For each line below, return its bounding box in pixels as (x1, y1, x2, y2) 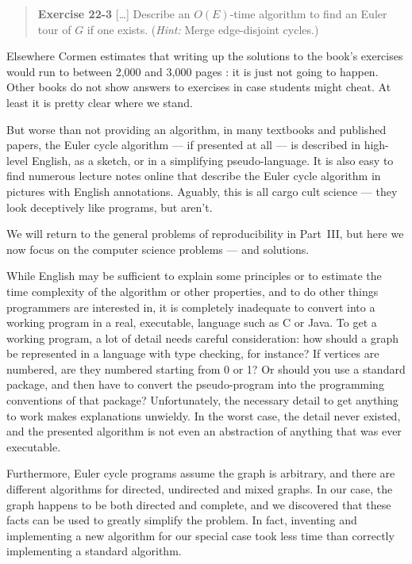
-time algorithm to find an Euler (229, 6, 387, 21)
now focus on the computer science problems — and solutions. (6, 240, 310, 257)
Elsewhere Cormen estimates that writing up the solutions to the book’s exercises (6, 48, 403, 64)
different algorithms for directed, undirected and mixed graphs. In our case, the (6, 481, 393, 497)
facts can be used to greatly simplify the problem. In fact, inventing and (6, 512, 357, 528)
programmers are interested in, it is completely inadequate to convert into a (6, 298, 375, 315)
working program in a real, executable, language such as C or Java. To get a (6, 314, 377, 331)
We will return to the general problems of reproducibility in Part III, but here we (6, 225, 404, 242)
